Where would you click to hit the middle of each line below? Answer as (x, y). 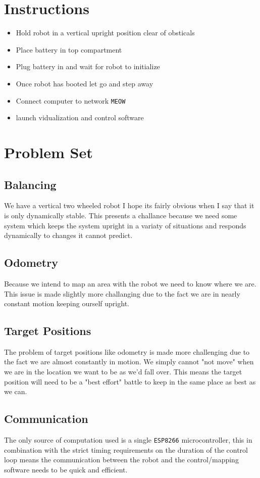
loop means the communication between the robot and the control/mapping (121, 460)
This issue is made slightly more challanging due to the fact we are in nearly (122, 293)
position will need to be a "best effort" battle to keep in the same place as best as (130, 381)
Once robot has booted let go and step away (85, 83)
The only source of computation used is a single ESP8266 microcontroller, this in (128, 440)
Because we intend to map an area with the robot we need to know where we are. (130, 283)
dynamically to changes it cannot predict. (68, 235)
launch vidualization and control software (80, 117)
